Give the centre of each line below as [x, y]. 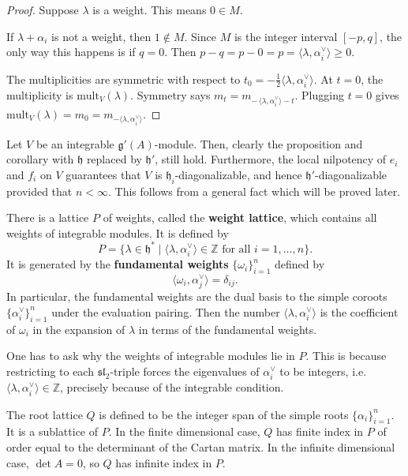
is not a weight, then [101, 36]
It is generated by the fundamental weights [118, 264]
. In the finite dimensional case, [184, 431]
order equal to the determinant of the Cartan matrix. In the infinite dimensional [201, 447]
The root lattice [45, 414]
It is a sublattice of [52, 431]
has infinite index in [164, 462]
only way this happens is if [71, 52]
